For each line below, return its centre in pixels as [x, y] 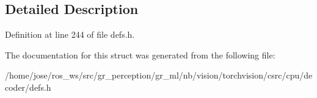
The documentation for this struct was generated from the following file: [140, 54]
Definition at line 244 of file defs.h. [70, 34]
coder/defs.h [28, 87]
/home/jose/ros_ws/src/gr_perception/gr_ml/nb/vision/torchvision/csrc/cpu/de [159, 75]
